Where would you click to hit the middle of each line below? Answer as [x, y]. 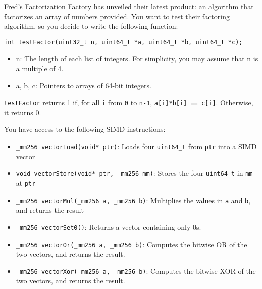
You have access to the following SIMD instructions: [85, 129]
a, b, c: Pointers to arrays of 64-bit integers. [84, 85]
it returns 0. [23, 112]
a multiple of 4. [40, 68]
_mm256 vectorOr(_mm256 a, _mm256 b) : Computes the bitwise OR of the [132, 244]
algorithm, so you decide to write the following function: [91, 26]
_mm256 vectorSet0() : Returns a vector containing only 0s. [109, 227]
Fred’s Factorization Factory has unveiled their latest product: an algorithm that [129, 6]
